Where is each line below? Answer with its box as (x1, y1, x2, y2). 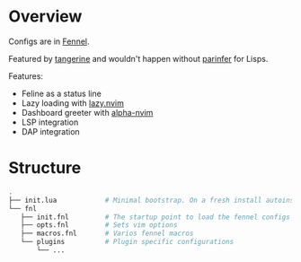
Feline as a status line (21, 88, 102, 99)
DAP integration (21, 126, 80, 136)
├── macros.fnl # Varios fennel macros (20, 229, 194, 239)
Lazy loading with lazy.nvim (21, 97, 125, 109)
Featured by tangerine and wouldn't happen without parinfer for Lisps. (8, 53, 269, 64)
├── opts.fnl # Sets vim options (20, 221, 178, 230)
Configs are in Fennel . (8, 36, 90, 47)
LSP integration (21, 117, 79, 127)
